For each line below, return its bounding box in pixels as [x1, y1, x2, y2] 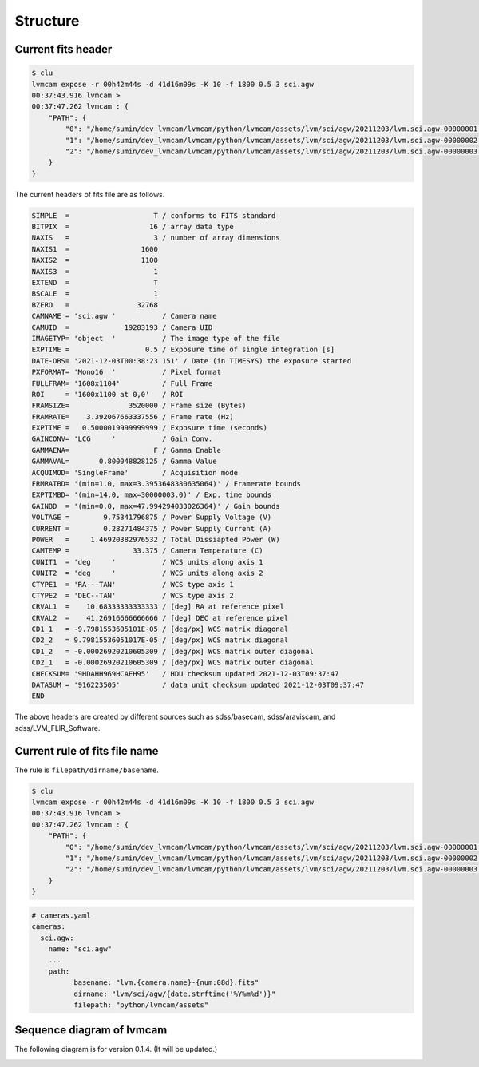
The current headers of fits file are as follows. [14, 189, 165, 199]
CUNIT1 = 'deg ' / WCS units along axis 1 [31, 557, 263, 566]
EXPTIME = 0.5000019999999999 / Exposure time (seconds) [31, 423, 267, 433]
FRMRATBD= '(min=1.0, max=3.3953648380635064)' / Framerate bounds [31, 479, 302, 489]
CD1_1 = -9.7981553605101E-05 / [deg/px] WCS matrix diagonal [31, 625, 289, 634]
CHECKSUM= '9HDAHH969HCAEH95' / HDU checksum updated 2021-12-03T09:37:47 [31, 669, 339, 678]
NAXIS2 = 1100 [31, 256, 159, 265]
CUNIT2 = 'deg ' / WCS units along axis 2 [31, 569, 263, 578]
